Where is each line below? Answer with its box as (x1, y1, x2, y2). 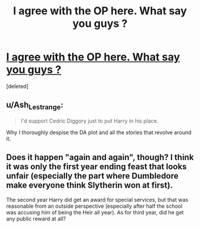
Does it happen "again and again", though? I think (6, 152, 194, 163)
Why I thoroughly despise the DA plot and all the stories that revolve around (6, 129, 192, 136)
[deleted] (6, 82, 29, 90)
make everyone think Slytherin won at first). (6, 180, 173, 190)
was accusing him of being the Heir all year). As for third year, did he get (6, 208, 184, 215)
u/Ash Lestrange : (6, 100, 64, 111)
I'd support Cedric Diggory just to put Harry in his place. (20, 117, 159, 124)
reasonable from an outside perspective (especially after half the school (6, 202, 183, 210)
